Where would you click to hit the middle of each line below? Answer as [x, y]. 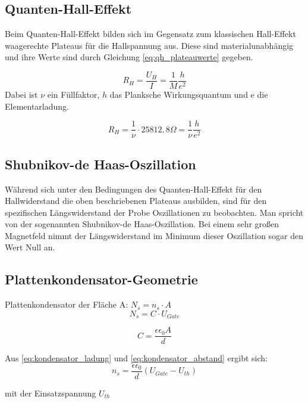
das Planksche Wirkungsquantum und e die [189, 94]
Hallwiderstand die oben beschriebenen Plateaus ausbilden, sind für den [136, 201]
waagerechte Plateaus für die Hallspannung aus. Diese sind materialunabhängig [149, 45]
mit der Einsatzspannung [51, 393]
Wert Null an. [30, 247]
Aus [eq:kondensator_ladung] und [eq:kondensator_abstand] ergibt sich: [136, 358]
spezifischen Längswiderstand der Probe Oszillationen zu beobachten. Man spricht [154, 212]
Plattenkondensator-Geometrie [101, 279]
